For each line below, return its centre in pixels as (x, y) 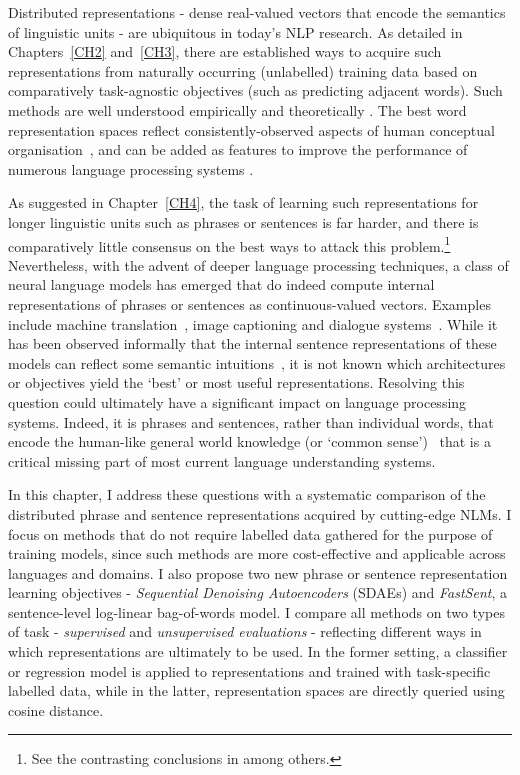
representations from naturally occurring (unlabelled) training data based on (243, 70)
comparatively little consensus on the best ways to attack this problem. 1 (229, 244)
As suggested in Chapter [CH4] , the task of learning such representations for (243, 202)
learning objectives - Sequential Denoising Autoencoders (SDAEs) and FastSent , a (257, 592)
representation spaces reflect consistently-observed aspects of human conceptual (251, 129)
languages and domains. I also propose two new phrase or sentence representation (258, 572)
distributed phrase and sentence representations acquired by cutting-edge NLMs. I (260, 513)
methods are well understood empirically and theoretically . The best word (237, 109)
